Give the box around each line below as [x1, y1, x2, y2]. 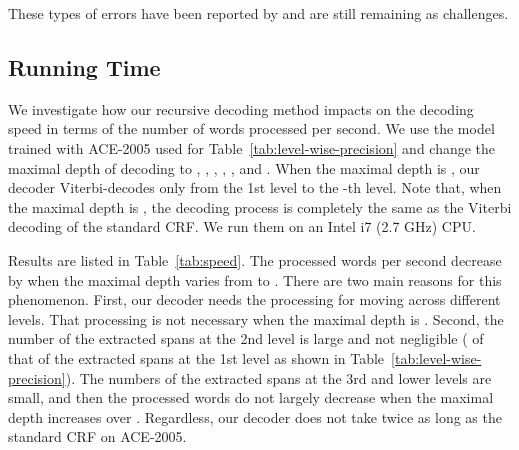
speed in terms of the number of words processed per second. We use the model [8, 118, 495, 139]
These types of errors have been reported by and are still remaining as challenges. [8, 3, 509, 23]
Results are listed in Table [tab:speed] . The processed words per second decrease [8, 249, 502, 270]
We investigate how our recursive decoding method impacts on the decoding [8, 98, 474, 119]
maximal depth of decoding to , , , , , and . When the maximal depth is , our [8, 157, 480, 178]
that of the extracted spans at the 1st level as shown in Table [8, 347, 385, 368]
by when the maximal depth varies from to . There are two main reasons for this [8, 269, 502, 290]
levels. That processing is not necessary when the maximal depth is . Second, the [8, 308, 504, 329]
